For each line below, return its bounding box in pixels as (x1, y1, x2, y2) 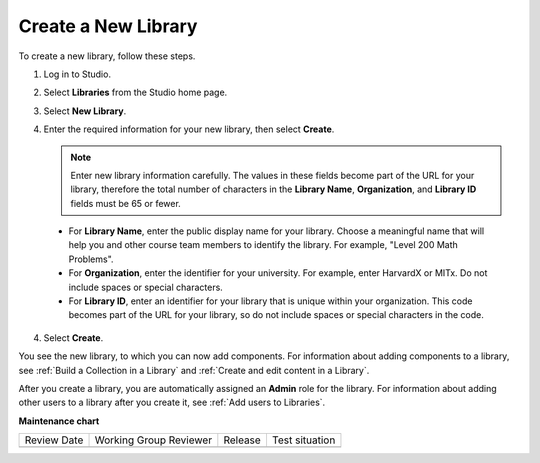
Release (223, 433, 262, 447)
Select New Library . (43, 105, 127, 117)
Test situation (271, 433, 336, 447)
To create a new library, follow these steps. (18, 50, 196, 62)
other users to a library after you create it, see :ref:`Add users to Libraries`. (18, 396, 326, 409)
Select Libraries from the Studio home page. (43, 86, 228, 99)
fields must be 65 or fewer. (70, 197, 182, 209)
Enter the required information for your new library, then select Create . (43, 123, 335, 135)
